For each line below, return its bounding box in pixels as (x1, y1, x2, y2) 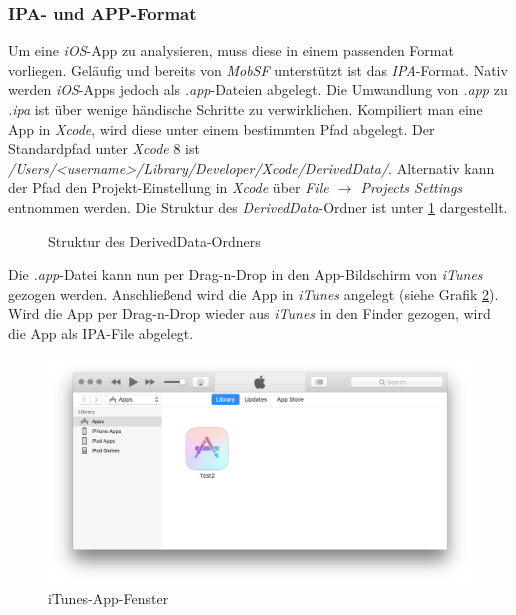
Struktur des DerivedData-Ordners (48, 230, 261, 251)
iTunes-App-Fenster (48, 588, 169, 609)
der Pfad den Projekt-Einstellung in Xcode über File (8, 177, 329, 198)
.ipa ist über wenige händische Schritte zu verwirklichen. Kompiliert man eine (8, 99, 483, 119)
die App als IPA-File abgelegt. (8, 322, 194, 343)
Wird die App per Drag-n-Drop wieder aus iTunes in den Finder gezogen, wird (8, 303, 491, 324)
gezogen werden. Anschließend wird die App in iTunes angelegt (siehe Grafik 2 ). (8, 283, 499, 304)
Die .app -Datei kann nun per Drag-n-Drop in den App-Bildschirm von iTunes (8, 264, 483, 285)
